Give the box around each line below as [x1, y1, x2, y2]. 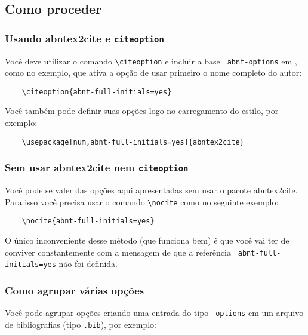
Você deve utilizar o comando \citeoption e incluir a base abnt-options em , [5, 54, 297, 67]
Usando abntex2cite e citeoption [5, 30, 164, 45]
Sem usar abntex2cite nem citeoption [5, 160, 189, 175]
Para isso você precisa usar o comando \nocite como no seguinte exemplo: [5, 195, 279, 208]
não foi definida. [58, 257, 118, 270]
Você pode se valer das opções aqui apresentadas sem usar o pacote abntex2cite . [5, 184, 298, 196]
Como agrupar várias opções [5, 282, 144, 297]
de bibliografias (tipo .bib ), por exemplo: [5, 318, 157, 330]
